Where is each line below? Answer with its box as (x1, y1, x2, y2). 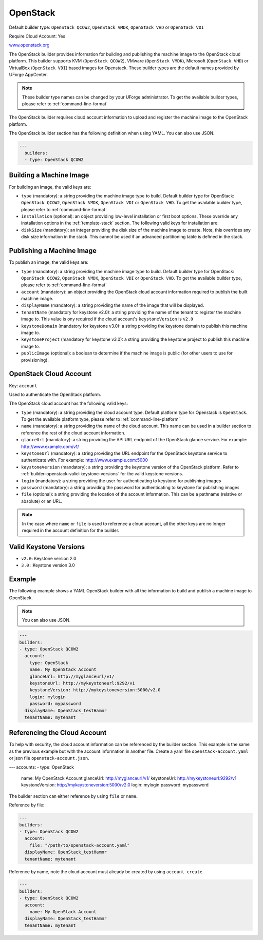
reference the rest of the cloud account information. (21, 430, 126, 436)
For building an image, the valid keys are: (9, 184, 92, 190)
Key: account (9, 383, 38, 389)
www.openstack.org (9, 42, 50, 48)
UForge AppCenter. (9, 71, 48, 78)
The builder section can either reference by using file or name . (9, 793, 138, 799)
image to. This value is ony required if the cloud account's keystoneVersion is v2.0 (21, 316, 193, 322)
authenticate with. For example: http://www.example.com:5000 (21, 457, 148, 463)
